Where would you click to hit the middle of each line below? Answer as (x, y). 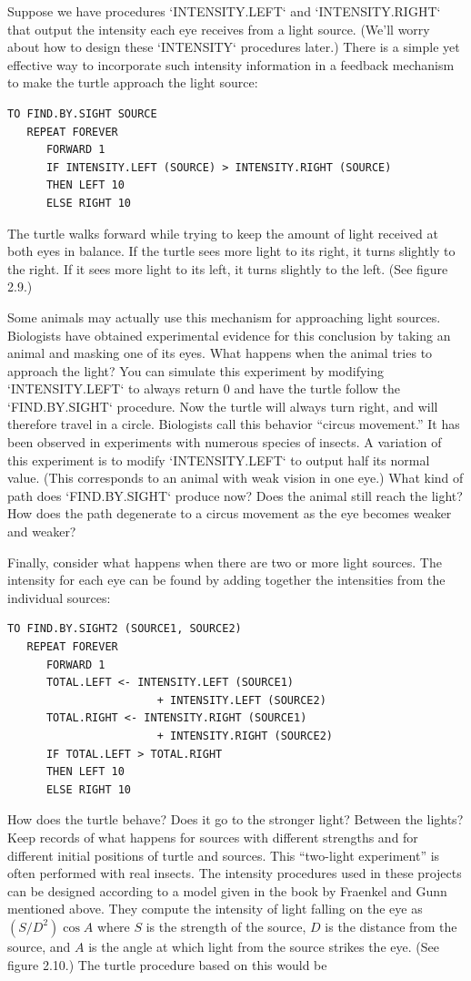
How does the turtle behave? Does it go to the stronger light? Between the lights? (235, 819)
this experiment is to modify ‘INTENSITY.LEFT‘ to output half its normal (219, 460)
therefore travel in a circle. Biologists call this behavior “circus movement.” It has (234, 424)
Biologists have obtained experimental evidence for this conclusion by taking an (229, 335)
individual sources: (59, 597)
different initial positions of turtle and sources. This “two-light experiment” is (224, 855)
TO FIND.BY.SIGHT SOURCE (82, 113)
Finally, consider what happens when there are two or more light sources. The (225, 562)
